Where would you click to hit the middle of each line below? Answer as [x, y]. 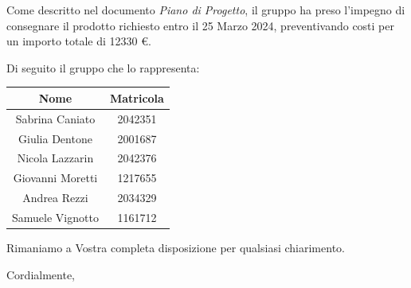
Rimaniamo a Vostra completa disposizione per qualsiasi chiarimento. [176, 248]
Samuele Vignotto [55, 217]
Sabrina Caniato [55, 118]
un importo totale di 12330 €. [79, 41]
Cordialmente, [41, 274]
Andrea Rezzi [55, 198]
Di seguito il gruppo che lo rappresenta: [103, 67]
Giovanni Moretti [55, 178]
